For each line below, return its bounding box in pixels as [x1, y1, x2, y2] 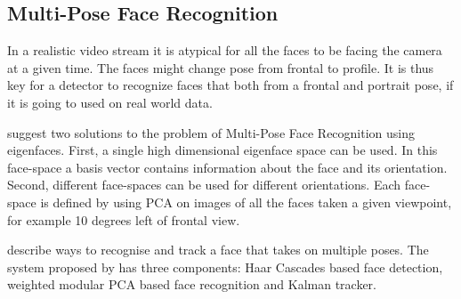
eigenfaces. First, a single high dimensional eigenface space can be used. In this [7, 141, 438, 159]
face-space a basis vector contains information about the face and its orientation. [7, 158, 448, 176]
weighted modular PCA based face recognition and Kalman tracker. [7, 275, 376, 294]
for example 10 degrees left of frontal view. [7, 210, 240, 229]
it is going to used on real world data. [7, 93, 213, 111]
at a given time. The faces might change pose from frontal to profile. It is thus [7, 58, 434, 77]
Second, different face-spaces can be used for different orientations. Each [7, 175, 401, 194]
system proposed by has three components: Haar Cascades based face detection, [7, 257, 443, 276]
